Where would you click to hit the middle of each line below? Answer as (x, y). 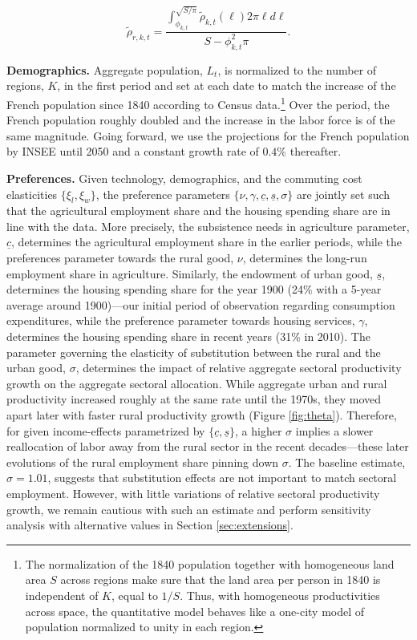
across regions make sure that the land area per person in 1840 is (221, 579)
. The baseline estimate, (347, 462)
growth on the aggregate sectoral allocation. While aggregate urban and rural (197, 383)
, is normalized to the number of (297, 69)
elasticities (32, 194)
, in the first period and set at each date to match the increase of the (227, 85)
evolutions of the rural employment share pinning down (143, 462)
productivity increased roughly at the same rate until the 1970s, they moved (194, 399)
